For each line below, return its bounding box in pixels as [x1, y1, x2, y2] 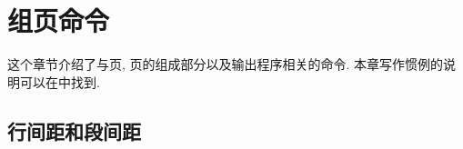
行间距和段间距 [7, 116, 141, 144]
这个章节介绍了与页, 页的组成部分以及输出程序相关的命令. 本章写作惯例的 [7, 55, 444, 74]
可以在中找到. [19, 72, 100, 91]
